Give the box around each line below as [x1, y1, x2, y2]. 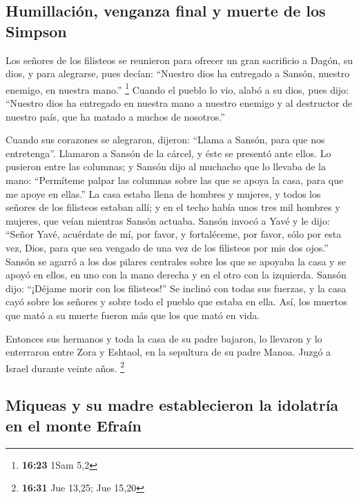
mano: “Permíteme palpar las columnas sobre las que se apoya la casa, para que [6, 173, 344, 187]
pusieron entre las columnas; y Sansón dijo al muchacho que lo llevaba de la [6, 159, 326, 174]
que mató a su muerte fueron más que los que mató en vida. [6, 307, 260, 322]
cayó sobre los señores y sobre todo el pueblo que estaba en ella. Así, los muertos [6, 294, 347, 309]
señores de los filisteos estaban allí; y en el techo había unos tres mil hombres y [6, 200, 340, 214]
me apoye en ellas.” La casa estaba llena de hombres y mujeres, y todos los [6, 186, 321, 201]
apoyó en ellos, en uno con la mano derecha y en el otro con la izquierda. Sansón [6, 267, 347, 282]
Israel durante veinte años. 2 [6, 358, 125, 375]
